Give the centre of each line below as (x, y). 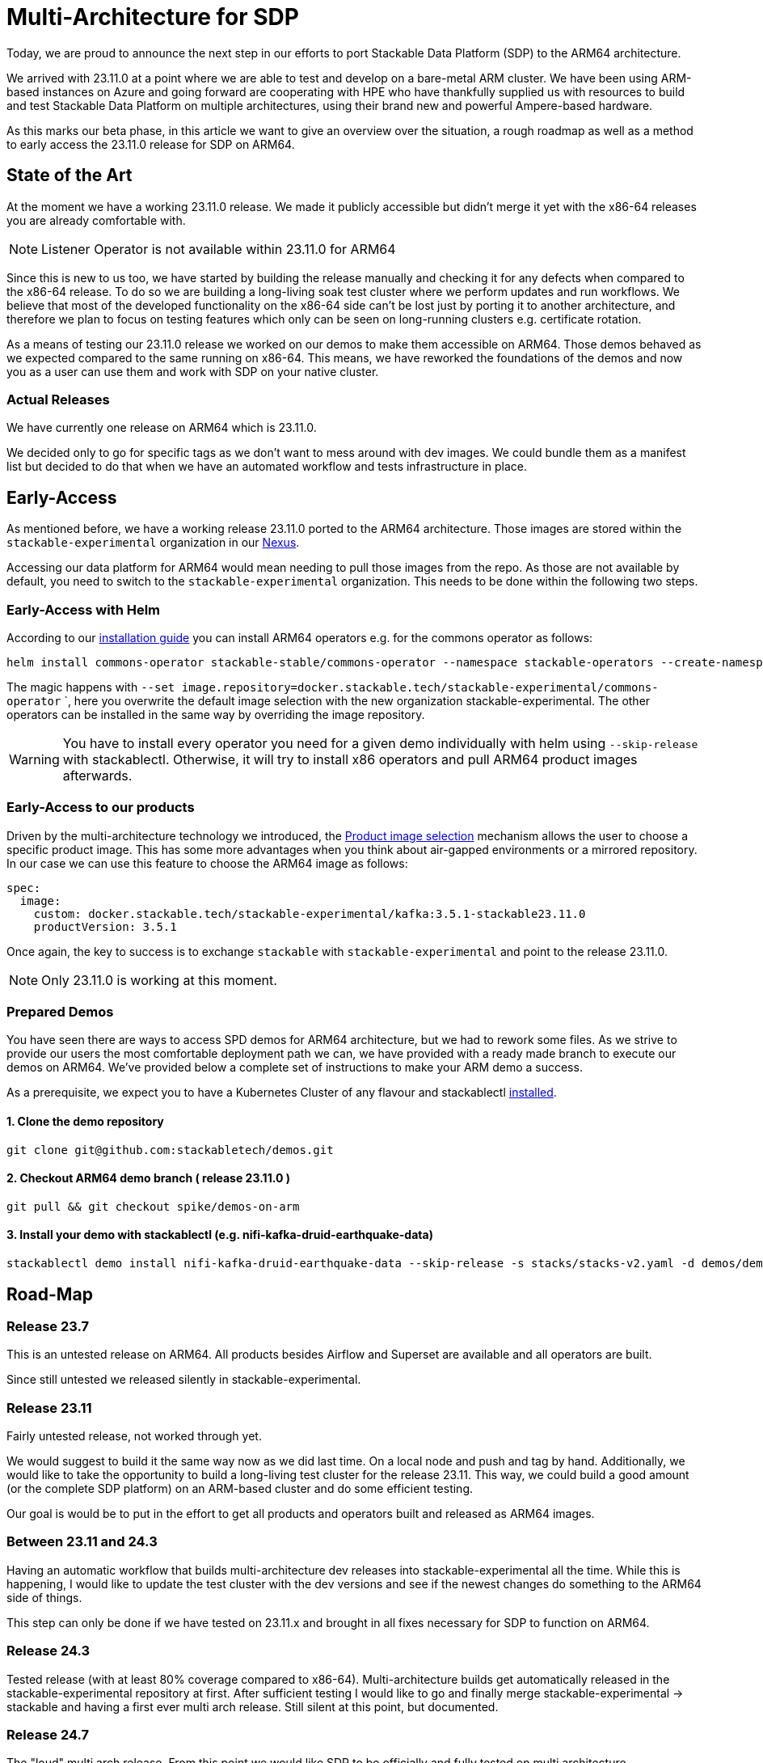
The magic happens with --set (91, 687)
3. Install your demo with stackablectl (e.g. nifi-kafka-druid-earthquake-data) (220, 1235)
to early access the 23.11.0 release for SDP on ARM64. (151, 144)
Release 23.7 (48, 1326)
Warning (34, 759)
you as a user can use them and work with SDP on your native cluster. (193, 371)
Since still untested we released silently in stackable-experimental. (184, 1380)
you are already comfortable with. (96, 220)
